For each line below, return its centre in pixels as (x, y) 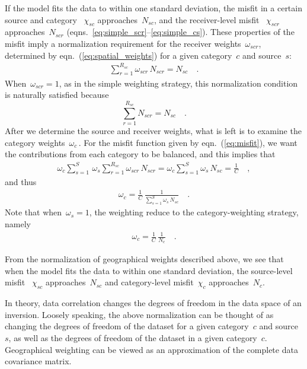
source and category (41, 19)
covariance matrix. (38, 361)
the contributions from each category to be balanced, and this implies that (140, 154)
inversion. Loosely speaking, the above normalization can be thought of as (139, 314)
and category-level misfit (149, 282)
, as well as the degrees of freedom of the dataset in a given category (133, 338)
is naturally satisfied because (57, 95)
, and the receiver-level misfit (207, 19)
